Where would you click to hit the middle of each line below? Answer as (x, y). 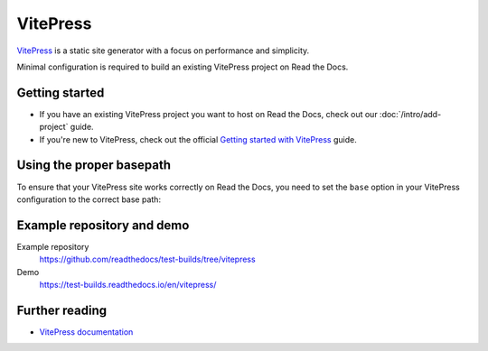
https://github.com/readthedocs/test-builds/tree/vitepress (148, 259)
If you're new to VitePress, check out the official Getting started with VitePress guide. (198, 139)
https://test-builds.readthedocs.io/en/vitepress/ (128, 285)
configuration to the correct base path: (89, 199)
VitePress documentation (86, 332)
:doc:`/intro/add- (411, 114)
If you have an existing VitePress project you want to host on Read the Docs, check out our (209, 114)
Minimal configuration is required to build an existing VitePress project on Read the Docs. (183, 67)
